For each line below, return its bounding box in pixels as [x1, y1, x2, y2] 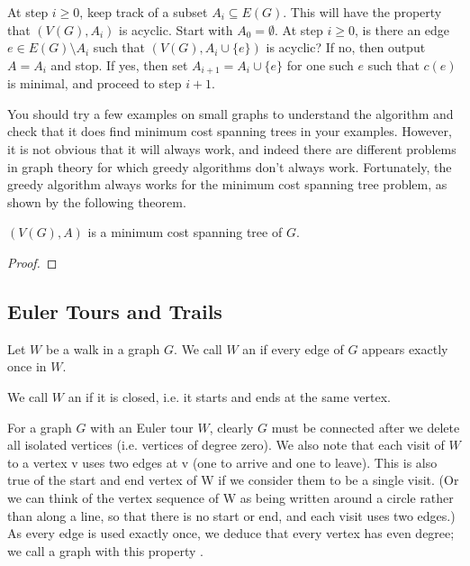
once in [7, 357, 47, 376]
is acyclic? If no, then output [266, 38, 426, 57]
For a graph [7, 417, 72, 436]
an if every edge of [242, 339, 344, 358]
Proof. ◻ [7, 252, 58, 271]
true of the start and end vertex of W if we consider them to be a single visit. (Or [7, 470, 459, 489]
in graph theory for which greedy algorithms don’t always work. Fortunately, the [7, 157, 452, 176]
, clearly [209, 417, 254, 436]
